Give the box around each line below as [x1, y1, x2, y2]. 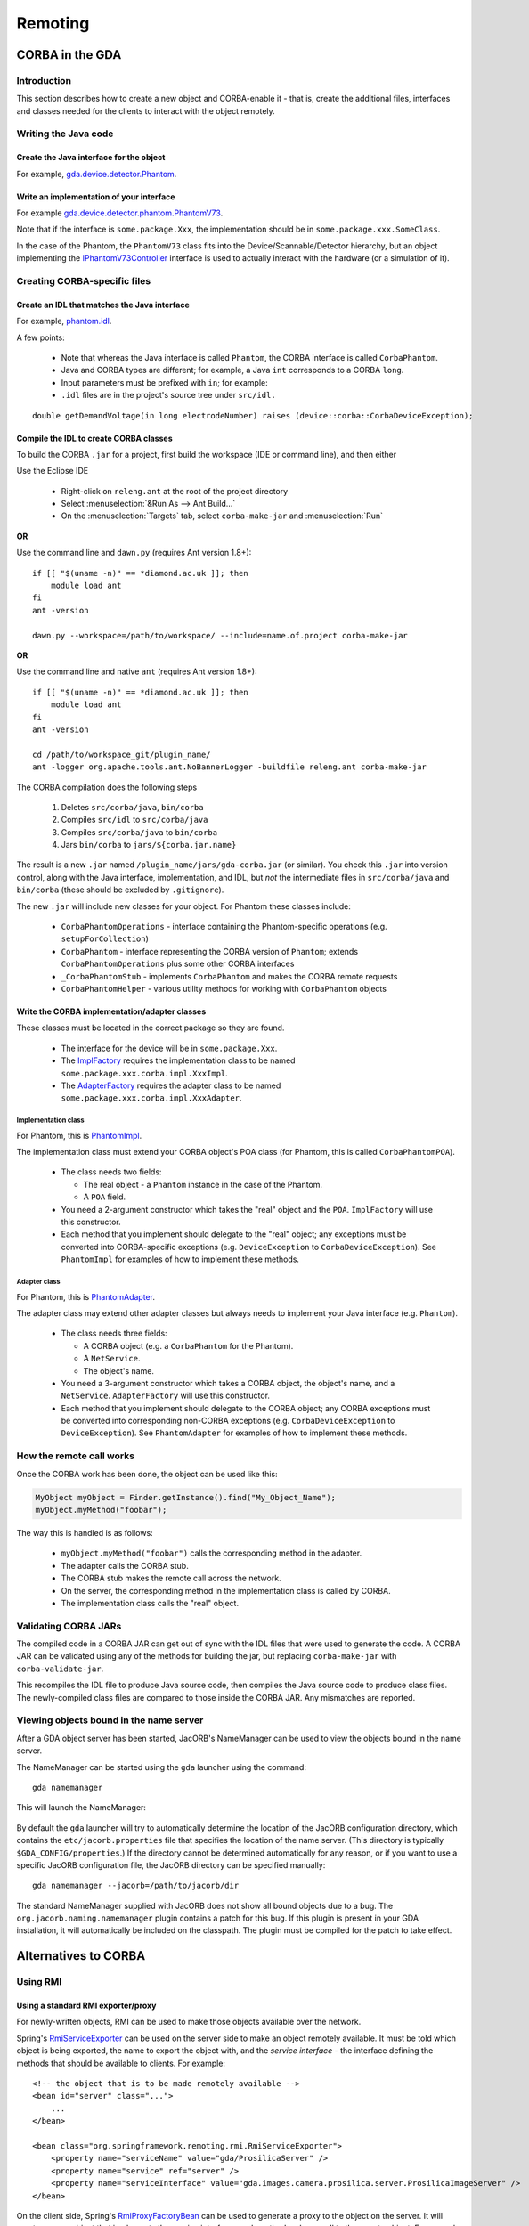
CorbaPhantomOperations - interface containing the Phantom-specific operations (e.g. [61, 922, 387, 932]
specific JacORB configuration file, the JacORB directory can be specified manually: [16, 1859, 326, 1870]
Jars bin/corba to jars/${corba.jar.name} [61, 840, 237, 850]
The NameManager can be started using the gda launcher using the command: [16, 1761, 307, 1772]
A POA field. [83, 1191, 126, 1202]
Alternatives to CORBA [16, 1948, 146, 1963]
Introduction [16, 74, 71, 86]
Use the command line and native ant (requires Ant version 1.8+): [16, 666, 257, 677]
